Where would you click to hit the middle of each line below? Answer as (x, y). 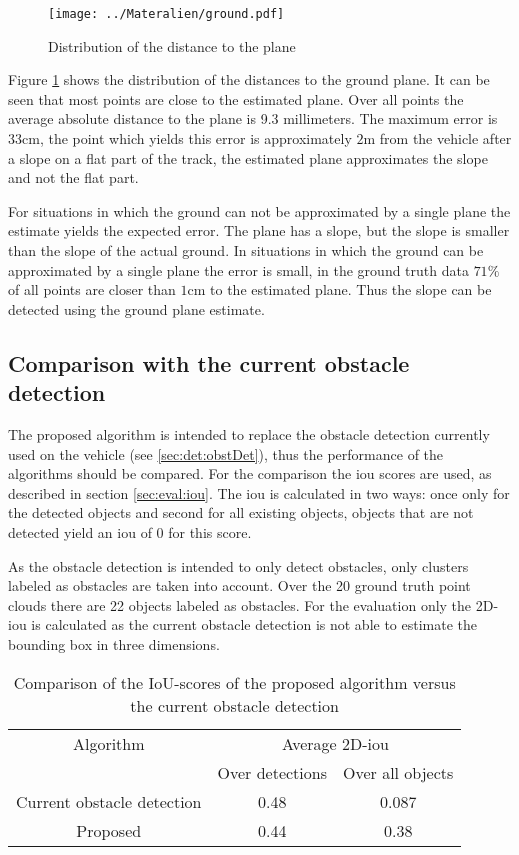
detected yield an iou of (80, 531)
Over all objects (398, 772)
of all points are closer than (92, 289)
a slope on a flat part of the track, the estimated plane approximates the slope (248, 157)
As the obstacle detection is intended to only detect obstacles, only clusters (238, 565)
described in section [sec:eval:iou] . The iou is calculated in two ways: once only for (259, 492)
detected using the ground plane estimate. (136, 308)
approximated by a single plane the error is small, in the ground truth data (238, 269)
